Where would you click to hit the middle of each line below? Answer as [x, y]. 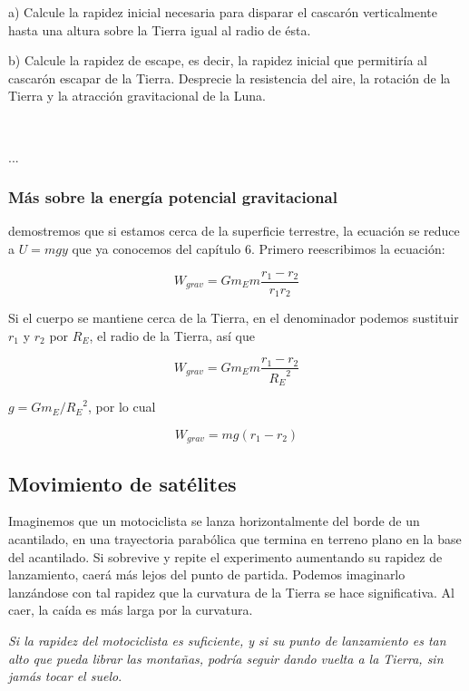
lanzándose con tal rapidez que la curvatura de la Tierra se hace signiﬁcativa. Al [231, 592]
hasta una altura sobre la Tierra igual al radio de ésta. [160, 29]
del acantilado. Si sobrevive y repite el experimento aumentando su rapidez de [225, 556]
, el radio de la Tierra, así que [172, 335]
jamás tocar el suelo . [65, 676]
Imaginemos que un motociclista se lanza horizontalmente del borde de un [214, 521]
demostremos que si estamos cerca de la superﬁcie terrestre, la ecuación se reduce [234, 231]
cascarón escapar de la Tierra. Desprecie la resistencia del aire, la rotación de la [230, 78]
